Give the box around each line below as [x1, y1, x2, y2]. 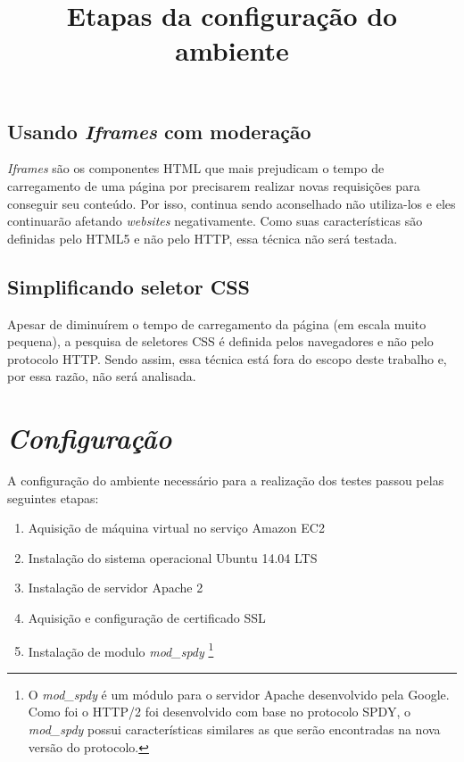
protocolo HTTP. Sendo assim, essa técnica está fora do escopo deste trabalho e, [7, 349, 447, 368]
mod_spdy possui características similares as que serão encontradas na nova [28, 720, 441, 739]
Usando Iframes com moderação [7, 117, 311, 145]
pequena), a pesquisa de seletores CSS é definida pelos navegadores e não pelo [7, 332, 434, 351]
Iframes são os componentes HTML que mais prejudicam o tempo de [7, 159, 385, 178]
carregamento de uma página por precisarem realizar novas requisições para [7, 176, 420, 195]
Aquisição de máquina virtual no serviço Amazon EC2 [28, 518, 325, 537]
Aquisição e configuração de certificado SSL [28, 609, 266, 627]
